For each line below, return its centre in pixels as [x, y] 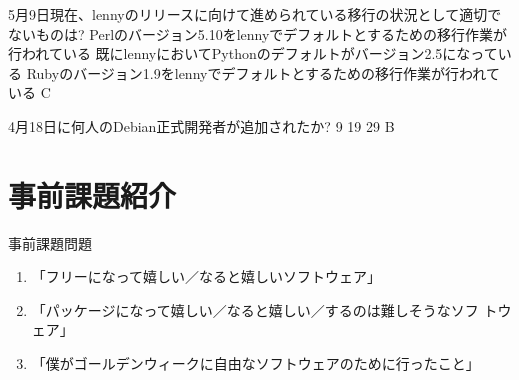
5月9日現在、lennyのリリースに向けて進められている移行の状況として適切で [255, 14]
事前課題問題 [50, 242]
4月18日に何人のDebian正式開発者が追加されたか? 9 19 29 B [201, 125]
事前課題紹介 [92, 194]
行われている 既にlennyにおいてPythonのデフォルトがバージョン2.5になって [253, 53]
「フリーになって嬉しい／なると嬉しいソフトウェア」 [206, 276]
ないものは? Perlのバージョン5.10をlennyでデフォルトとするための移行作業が [257, 33]
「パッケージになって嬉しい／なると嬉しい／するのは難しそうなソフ [255, 309]
